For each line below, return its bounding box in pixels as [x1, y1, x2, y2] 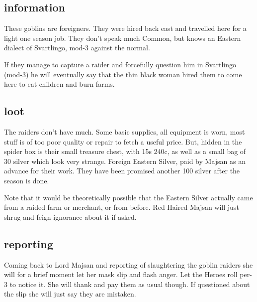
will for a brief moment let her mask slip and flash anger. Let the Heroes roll [4, 269, 238, 280]
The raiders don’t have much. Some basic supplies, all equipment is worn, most [4, 126, 245, 137]
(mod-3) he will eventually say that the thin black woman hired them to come [4, 69, 242, 79]
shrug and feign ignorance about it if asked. [4, 211, 137, 222]
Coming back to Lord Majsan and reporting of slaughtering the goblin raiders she [4, 259, 253, 270]
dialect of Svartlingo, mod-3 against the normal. [4, 42, 150, 53]
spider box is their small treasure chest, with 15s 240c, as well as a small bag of [4, 146, 246, 156]
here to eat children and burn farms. [4, 79, 115, 89]
